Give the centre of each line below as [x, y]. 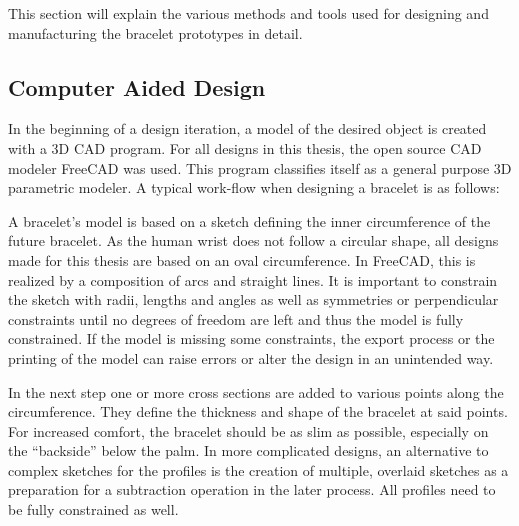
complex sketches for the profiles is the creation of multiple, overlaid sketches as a [258, 469]
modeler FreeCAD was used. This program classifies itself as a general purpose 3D [260, 167]
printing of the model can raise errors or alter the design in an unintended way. [251, 357]
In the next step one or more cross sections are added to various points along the [256, 391]
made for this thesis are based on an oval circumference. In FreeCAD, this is [242, 259]
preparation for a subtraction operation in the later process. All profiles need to [252, 489]
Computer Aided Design [137, 86]
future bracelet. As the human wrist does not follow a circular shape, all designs [253, 240]
